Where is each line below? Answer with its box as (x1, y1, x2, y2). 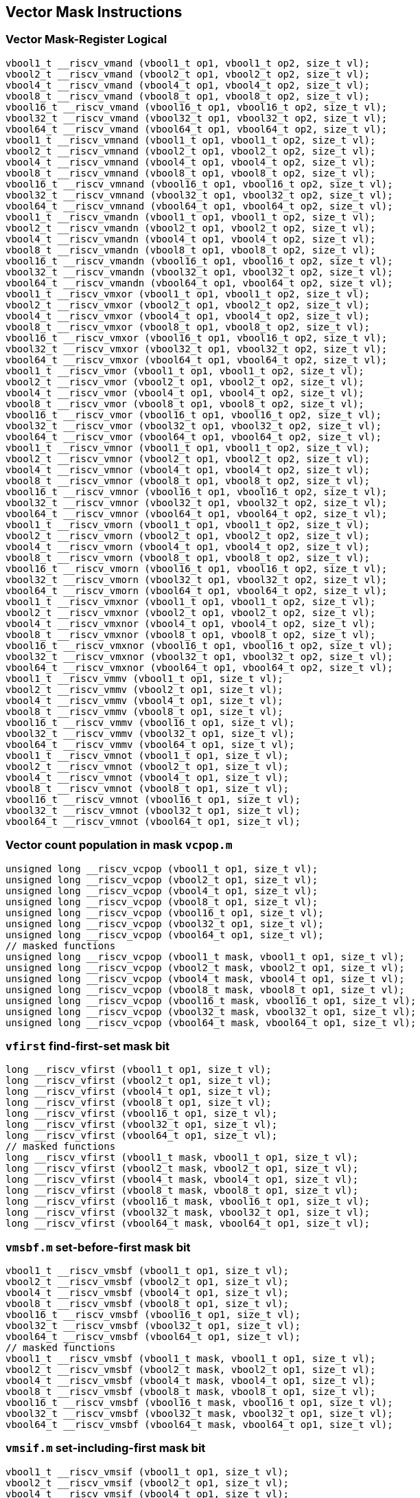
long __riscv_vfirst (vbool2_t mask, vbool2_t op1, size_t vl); (5, 1163, 359, 1174)
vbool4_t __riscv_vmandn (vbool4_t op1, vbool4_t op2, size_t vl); (5, 233, 376, 245)
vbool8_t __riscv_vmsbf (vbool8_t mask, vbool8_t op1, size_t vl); (5, 1386, 376, 1398)
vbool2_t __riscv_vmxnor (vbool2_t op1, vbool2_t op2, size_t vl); (5, 606, 376, 618)
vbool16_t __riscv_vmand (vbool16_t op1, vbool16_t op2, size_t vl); (5, 101, 388, 113)
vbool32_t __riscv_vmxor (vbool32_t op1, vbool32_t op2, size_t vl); (5, 343, 388, 354)
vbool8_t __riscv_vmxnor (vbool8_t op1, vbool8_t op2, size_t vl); (5, 628, 376, 640)
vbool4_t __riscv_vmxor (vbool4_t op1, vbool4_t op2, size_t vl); (5, 310, 371, 321)
